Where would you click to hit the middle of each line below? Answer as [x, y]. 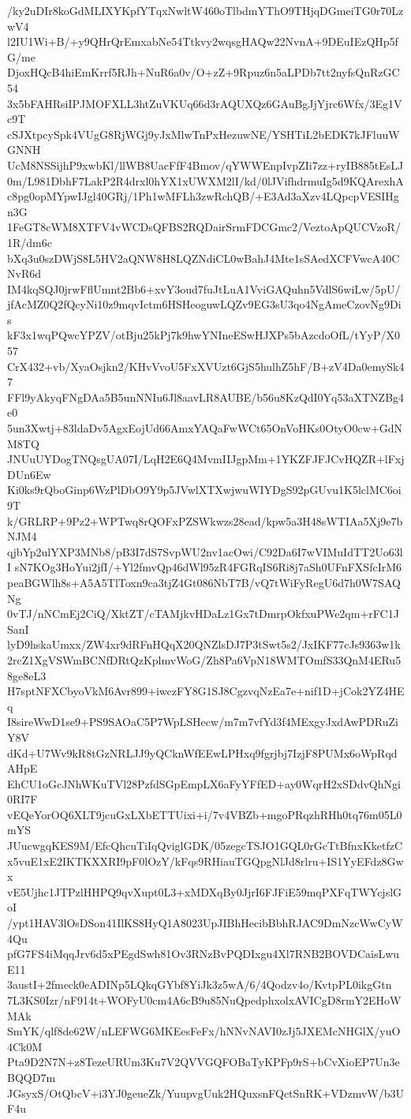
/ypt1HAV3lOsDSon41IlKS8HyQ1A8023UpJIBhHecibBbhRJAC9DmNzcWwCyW [205, 923]
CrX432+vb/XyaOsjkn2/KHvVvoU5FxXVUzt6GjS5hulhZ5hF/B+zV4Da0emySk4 [206, 366]
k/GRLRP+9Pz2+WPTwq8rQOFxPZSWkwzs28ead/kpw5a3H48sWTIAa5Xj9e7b [205, 520]
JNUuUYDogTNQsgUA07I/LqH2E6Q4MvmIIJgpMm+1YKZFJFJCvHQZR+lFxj [206, 459]
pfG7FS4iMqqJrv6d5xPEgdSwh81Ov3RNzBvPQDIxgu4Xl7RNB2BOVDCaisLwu [204, 954]
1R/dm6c [30, 242]
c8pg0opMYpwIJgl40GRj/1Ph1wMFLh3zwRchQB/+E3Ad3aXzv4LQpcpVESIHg [203, 196]
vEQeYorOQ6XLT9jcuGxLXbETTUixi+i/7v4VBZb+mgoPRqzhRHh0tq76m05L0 [205, 814]
